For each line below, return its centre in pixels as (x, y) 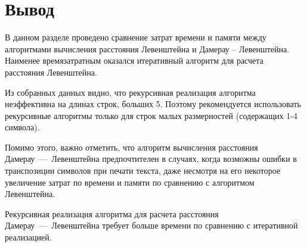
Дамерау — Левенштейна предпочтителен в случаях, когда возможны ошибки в (151, 159)
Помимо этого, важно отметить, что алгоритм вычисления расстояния (132, 147)
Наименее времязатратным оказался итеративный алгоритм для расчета (134, 60)
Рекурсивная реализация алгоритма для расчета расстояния (112, 213)
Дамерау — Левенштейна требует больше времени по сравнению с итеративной (152, 225)
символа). (22, 127)
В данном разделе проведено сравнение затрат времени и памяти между (136, 37)
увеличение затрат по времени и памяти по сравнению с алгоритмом (130, 182)
